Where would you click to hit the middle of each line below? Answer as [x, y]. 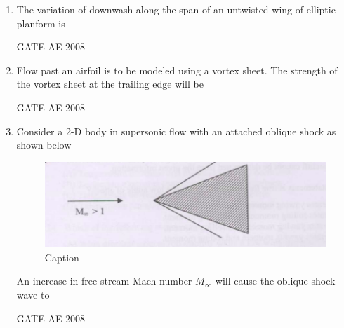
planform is [41, 23]
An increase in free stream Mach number [104, 281]
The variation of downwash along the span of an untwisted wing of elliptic [176, 9]
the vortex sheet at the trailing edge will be [110, 84]
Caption [62, 257]
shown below [44, 145]
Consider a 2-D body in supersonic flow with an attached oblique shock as [176, 131]
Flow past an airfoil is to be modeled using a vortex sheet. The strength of [177, 70]
